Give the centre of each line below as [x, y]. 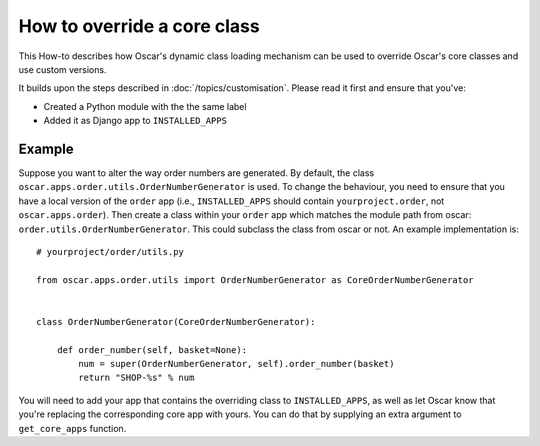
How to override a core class [139, 26]
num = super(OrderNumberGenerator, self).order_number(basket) [236, 364]
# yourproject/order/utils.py [110, 251]
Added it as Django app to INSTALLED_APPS [135, 121]
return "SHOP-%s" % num [136, 378]
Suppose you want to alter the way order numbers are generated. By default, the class [196, 173]
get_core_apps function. [72, 428]
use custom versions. [62, 69]
